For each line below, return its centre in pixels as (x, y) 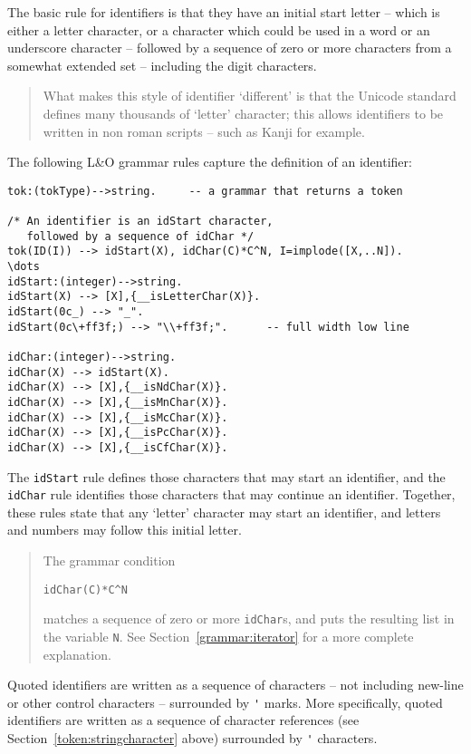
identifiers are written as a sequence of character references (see (183, 720)
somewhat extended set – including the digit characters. (162, 65)
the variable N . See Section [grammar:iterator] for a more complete (228, 636)
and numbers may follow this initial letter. (125, 530)
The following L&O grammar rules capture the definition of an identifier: (210, 162)
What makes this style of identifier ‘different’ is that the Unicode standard (250, 96)
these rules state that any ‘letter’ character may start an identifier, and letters (224, 512)
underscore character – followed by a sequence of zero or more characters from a (230, 48)
